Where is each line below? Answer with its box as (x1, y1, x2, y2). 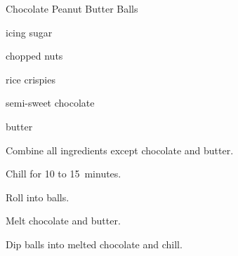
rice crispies (6, 72, 55, 86)
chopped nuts (6, 48, 63, 63)
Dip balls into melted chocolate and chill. (6, 236, 183, 251)
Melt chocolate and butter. (6, 213, 121, 228)
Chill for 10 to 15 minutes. (6, 166, 121, 181)
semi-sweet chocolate (6, 95, 95, 110)
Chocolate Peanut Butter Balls (6, 1, 138, 15)
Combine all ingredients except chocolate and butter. (6, 142, 234, 157)
